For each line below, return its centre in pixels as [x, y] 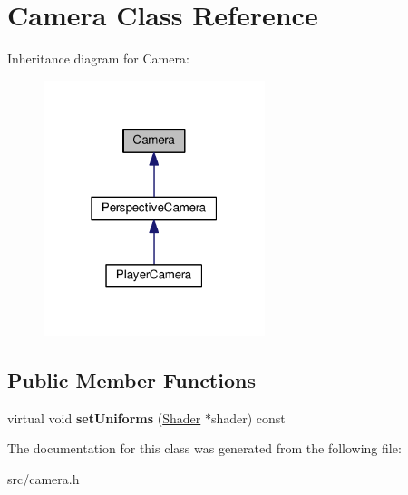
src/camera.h [44, 479]
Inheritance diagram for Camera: [98, 58]
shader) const [248, 417]
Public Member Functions [131, 380]
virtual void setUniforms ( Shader [104, 417]
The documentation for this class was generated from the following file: [204, 448]
